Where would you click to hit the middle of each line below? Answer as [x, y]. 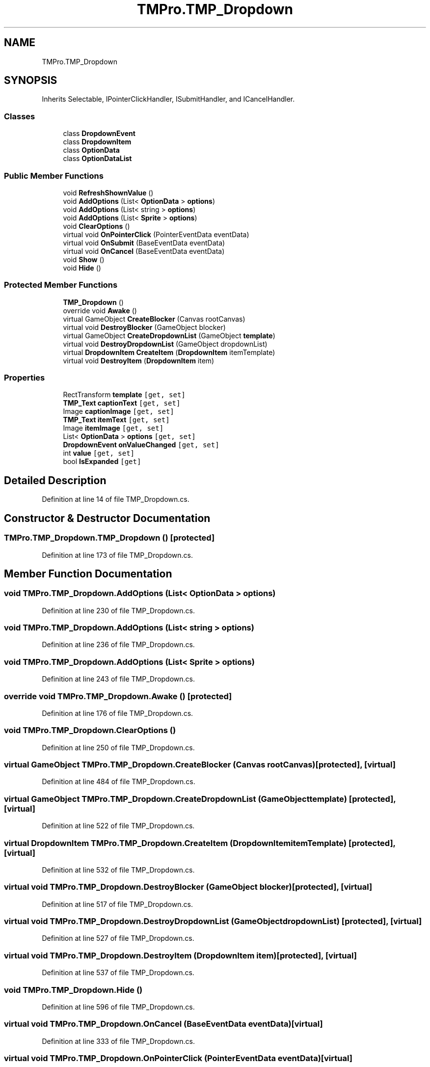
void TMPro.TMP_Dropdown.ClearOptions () [90, 730]
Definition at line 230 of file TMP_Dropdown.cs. [119, 610]
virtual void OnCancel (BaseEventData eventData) [144, 251]
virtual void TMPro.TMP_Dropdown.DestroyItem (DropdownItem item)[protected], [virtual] [180, 955]
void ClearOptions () [96, 226]
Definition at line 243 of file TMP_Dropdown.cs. [119, 679]
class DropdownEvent [99, 134]
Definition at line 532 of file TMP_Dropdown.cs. [118, 870]
